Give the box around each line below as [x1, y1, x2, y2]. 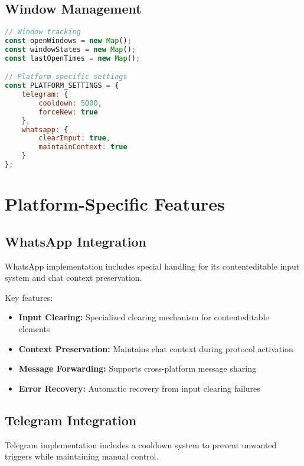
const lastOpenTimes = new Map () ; [5, 54, 140, 63]
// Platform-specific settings [5, 73, 128, 81]
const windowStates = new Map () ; [5, 45, 136, 54]
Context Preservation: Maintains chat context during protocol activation [18, 342, 293, 355]
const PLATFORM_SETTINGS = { [5, 81, 119, 90]
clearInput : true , [38, 134, 111, 143]
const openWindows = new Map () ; [5, 37, 132, 45]
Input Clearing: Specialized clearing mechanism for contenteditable [18, 311, 269, 323]
